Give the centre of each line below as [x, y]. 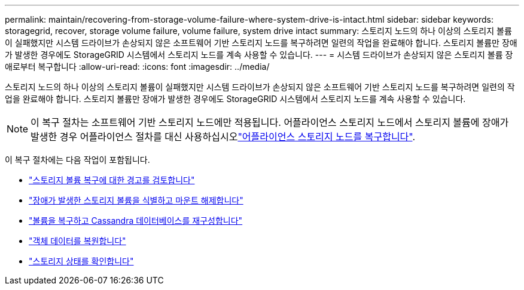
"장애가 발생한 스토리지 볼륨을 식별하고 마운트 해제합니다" [136, 200]
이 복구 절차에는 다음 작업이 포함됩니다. [77, 160]
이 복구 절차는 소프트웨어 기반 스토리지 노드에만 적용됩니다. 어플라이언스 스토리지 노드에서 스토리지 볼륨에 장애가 [270, 122]
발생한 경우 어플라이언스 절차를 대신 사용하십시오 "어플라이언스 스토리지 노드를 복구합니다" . [223, 137]
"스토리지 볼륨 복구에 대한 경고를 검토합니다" [112, 180]
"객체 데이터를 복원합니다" [77, 241]
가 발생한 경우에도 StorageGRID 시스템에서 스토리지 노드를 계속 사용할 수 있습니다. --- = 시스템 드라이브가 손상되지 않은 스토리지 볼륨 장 [259, 55]
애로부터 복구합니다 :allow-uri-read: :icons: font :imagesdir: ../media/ [137, 67]
